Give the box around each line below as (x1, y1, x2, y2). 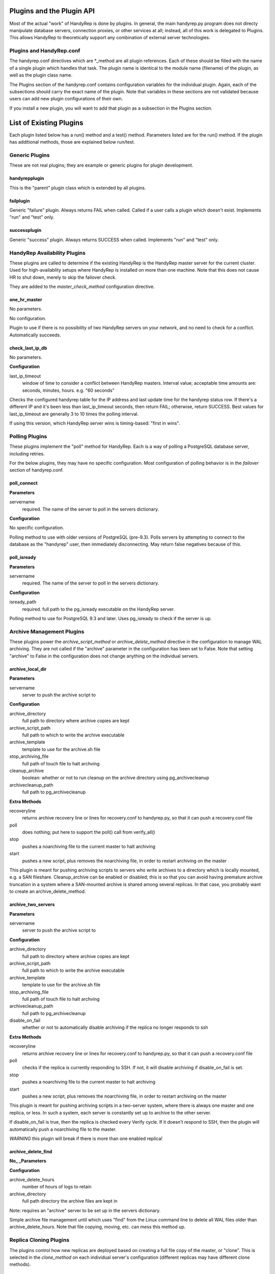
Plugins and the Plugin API (9, 7, 95, 15)
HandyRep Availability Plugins (9, 249, 86, 256)
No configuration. (9, 315, 46, 321)
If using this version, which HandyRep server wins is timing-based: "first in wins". (9, 420, 180, 427)
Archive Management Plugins (9, 628, 85, 635)
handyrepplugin (9, 175, 44, 181)
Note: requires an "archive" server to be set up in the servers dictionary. (9, 1207, 161, 1213)
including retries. (9, 450, 45, 457)
